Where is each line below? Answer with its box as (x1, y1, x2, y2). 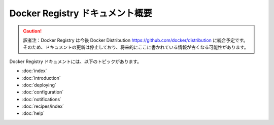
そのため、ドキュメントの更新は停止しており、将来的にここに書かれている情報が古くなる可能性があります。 (23, 44, 249, 50)
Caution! (23, 28, 42, 34)
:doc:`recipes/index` (22, 103, 64, 109)
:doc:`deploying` (22, 82, 57, 88)
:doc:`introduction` (22, 75, 61, 81)
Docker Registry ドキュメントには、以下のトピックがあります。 (9, 58, 142, 65)
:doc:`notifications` (22, 96, 62, 102)
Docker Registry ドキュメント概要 (9, 8, 152, 19)
